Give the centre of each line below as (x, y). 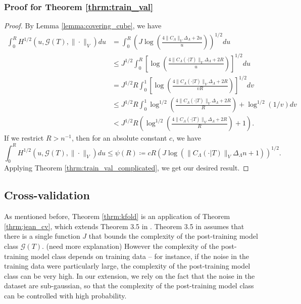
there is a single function (42, 236)
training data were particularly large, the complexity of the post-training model (127, 266)
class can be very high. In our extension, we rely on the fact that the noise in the (130, 275)
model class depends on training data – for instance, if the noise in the (140, 256)
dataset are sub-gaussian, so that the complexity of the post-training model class (129, 286)
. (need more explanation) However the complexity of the (131, 246)
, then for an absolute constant (119, 138)
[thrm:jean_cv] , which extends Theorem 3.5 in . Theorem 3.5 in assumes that (124, 226)
